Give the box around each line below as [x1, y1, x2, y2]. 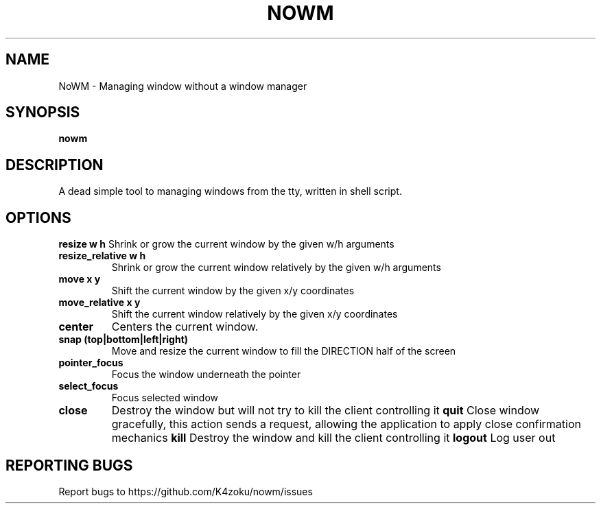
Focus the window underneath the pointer [111, 368, 301, 381]
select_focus [58, 380, 119, 392]
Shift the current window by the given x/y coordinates [111, 285, 355, 297]
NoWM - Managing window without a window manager [58, 80, 307, 92]
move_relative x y [58, 296, 141, 309]
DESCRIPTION [5, 156, 104, 174]
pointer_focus [58, 357, 123, 369]
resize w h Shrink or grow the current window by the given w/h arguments [58, 238, 394, 250]
